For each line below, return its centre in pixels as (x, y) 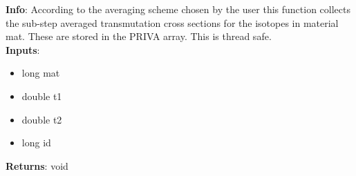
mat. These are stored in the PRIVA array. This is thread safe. (139, 36)
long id (36, 143)
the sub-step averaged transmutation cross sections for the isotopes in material (172, 22)
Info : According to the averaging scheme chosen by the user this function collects (178, 9)
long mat (41, 73)
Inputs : (23, 49)
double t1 (42, 96)
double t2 (42, 119)
